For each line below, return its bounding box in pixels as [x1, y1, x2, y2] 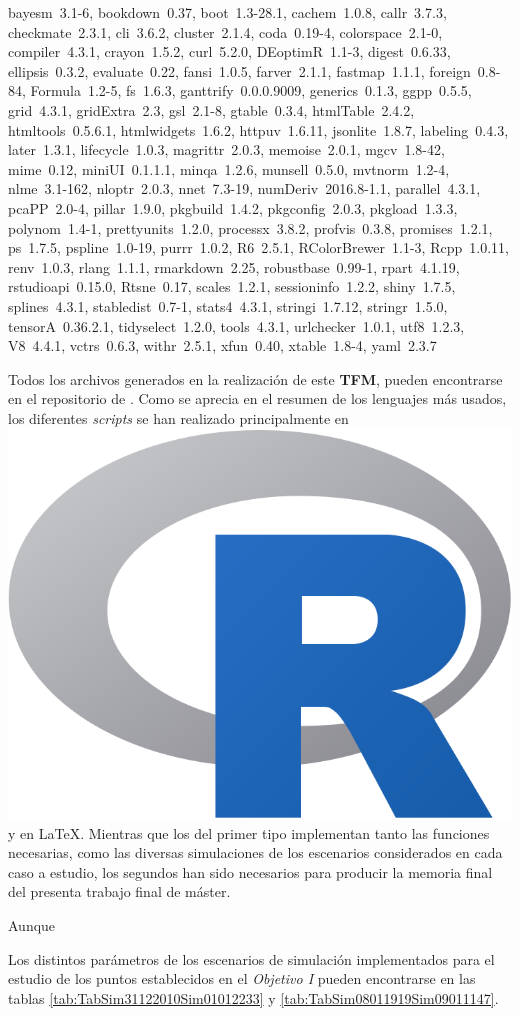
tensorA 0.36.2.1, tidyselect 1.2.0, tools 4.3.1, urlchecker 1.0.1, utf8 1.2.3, [8, 315, 465, 336]
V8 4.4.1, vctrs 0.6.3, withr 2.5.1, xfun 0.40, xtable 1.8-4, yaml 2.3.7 [8, 335, 437, 356]
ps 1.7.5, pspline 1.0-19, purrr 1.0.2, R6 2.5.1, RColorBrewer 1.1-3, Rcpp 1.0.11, [8, 237, 509, 258]
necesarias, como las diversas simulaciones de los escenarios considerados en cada [8, 842, 503, 863]
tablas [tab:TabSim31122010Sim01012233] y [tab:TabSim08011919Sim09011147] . [8, 987, 499, 1008]
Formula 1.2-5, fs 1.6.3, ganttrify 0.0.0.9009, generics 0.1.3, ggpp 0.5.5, [30, 80, 472, 101]
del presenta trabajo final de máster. [8, 881, 231, 902]
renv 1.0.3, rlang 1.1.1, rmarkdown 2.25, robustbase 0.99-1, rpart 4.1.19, [8, 256, 460, 277]
